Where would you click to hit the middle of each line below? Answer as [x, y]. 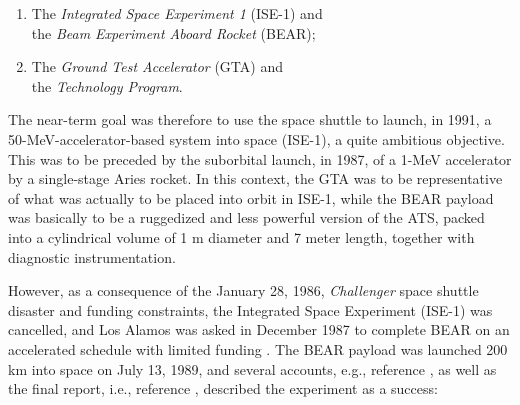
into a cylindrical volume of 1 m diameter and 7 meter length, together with [241, 236]
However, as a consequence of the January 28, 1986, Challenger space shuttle [243, 290]
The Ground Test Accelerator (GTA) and [157, 66]
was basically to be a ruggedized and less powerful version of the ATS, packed [246, 217]
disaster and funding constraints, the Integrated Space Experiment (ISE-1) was [250, 309]
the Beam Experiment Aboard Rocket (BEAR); [173, 32]
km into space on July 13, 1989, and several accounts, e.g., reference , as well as [252, 368]
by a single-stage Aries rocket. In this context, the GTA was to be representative [255, 178]
